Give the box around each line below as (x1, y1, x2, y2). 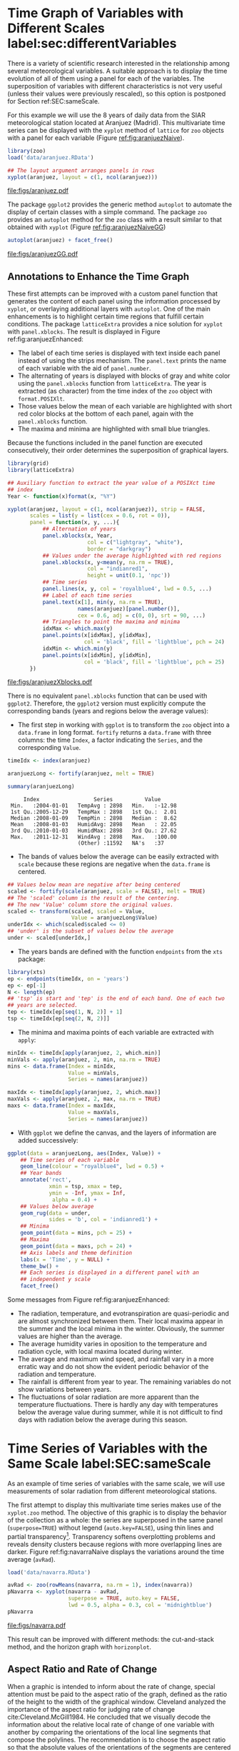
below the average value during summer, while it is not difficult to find (17, 1408, 223, 1416)
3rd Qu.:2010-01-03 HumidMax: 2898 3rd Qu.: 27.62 (10, 827, 177, 834)
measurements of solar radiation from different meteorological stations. (7, 1487, 218, 1495)
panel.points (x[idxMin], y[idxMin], (42, 651, 152, 658)
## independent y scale (20, 1276, 91, 1283)
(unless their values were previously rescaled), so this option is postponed (7, 89, 226, 98)
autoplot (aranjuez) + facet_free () (7, 237, 113, 244)
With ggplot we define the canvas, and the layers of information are (17, 1128, 217, 1137)
